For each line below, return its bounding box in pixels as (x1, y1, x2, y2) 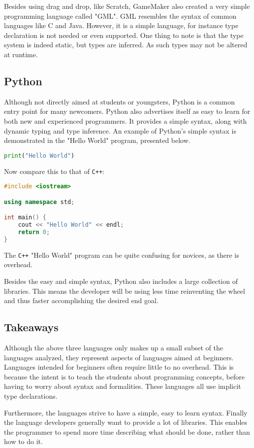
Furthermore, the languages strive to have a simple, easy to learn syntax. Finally (4, 407, 248, 417)
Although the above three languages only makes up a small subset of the (4, 343, 223, 353)
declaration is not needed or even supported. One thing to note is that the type (4, 30, 244, 40)
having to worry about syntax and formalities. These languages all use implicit (4, 381, 241, 391)
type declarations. (4, 391, 58, 401)
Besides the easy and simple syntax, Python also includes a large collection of (4, 276, 238, 286)
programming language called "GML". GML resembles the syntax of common (4, 10, 237, 21)
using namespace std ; (4, 198, 75, 206)
